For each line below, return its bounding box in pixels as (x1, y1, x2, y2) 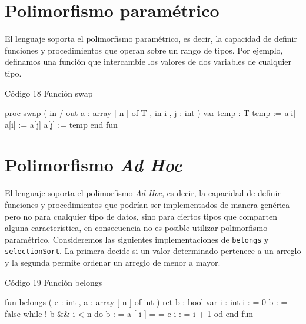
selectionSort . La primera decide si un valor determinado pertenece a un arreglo (5, 244, 301, 257)
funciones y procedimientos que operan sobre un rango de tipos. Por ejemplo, (5, 44, 283, 56)
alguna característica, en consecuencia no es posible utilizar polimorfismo (5, 221, 268, 234)
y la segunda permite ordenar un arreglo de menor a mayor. (5, 256, 221, 269)
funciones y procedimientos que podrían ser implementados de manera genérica (5, 199, 290, 210)
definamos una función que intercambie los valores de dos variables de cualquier (5, 55, 292, 68)
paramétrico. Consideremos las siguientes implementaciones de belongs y (5, 233, 269, 245)
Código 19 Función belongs (5, 276, 102, 288)
